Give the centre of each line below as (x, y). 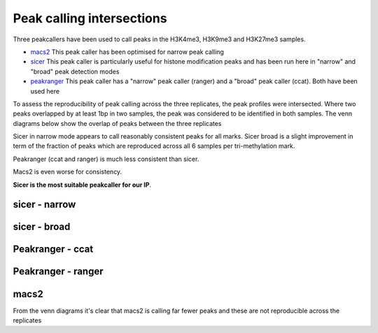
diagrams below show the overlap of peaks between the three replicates (117, 123)
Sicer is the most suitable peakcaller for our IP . (82, 185)
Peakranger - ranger (58, 272)
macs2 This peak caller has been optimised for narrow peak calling (127, 52)
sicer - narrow (44, 205)
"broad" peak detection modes (75, 71)
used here (45, 91)
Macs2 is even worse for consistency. (68, 172)
